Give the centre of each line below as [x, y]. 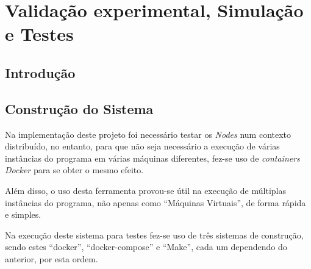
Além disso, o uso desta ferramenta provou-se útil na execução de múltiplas [145, 190]
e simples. [23, 214]
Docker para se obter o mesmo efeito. [74, 170]
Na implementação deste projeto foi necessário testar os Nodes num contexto [148, 134]
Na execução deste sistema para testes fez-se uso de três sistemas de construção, [154, 235]
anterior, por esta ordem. [52, 258]
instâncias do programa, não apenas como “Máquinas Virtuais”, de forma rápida [155, 202]
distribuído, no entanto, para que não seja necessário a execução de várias [142, 146]
